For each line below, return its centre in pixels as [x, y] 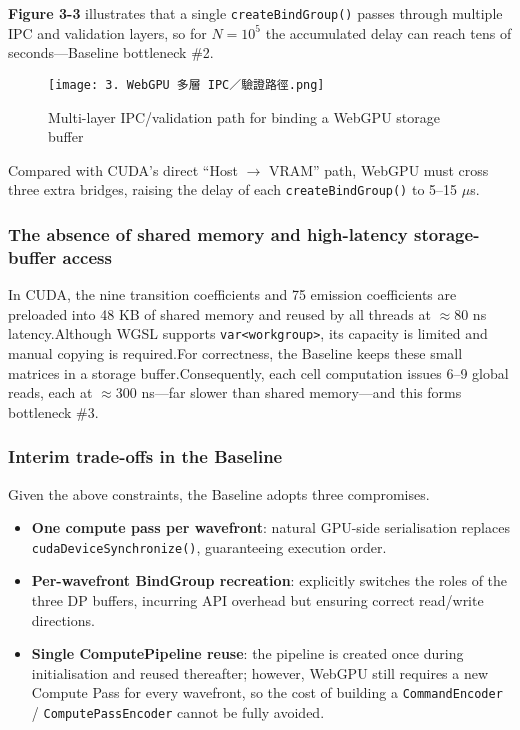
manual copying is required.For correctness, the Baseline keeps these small [235, 352]
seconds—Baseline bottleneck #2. [111, 52]
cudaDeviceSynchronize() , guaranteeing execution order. [209, 546]
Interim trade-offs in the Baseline [145, 456]
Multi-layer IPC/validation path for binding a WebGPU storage [244, 116]
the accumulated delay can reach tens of [388, 32]
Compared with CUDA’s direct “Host [123, 169]
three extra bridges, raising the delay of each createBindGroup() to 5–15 [233, 189]
